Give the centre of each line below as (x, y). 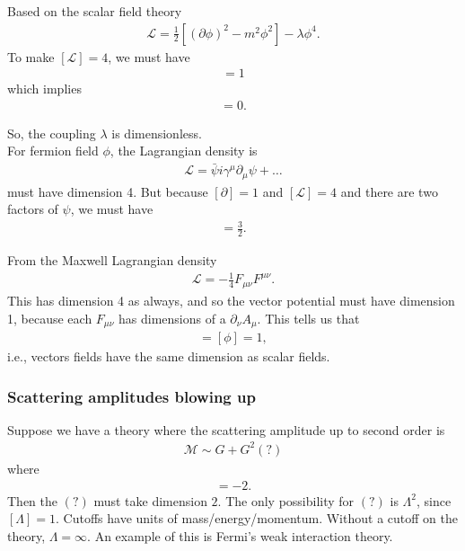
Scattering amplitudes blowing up (132, 396)
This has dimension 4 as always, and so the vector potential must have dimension (231, 300)
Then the (32, 500)
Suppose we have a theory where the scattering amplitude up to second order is (226, 429)
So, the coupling (52, 133)
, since (434, 500)
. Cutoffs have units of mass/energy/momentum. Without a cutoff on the (257, 518)
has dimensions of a (172, 318)
